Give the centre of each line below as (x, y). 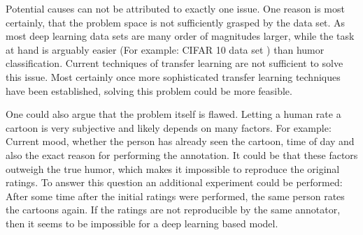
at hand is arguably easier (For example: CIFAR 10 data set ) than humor (165, 49)
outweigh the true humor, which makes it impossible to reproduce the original (173, 168)
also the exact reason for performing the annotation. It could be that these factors (182, 154)
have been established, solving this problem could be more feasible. (149, 90)
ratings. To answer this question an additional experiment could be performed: (174, 182)
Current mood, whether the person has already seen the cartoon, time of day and (180, 141)
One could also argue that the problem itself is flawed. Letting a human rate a (173, 114)
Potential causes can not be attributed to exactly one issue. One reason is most (175, 8)
